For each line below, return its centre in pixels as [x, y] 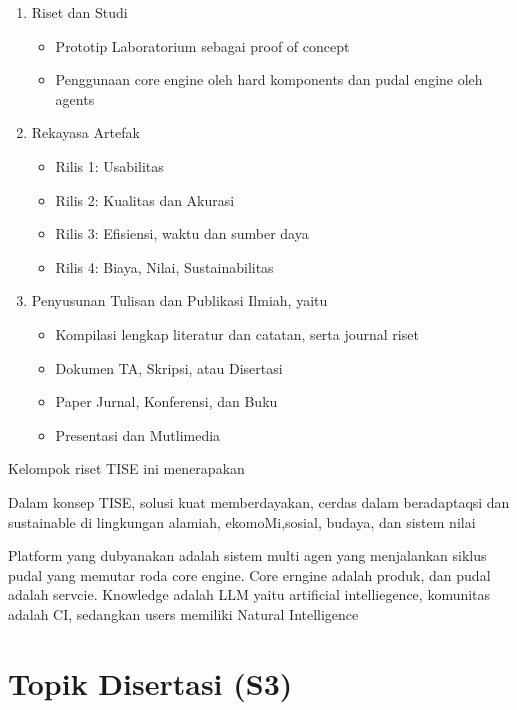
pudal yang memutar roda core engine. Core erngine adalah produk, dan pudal [249, 574]
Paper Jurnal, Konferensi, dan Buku [166, 401]
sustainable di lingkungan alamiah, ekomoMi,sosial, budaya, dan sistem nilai [242, 521]
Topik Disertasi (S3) [150, 682]
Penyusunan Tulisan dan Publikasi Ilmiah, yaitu [179, 300]
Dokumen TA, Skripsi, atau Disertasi [169, 367]
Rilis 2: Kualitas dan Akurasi [145, 199]
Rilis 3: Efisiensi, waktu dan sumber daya [182, 233]
